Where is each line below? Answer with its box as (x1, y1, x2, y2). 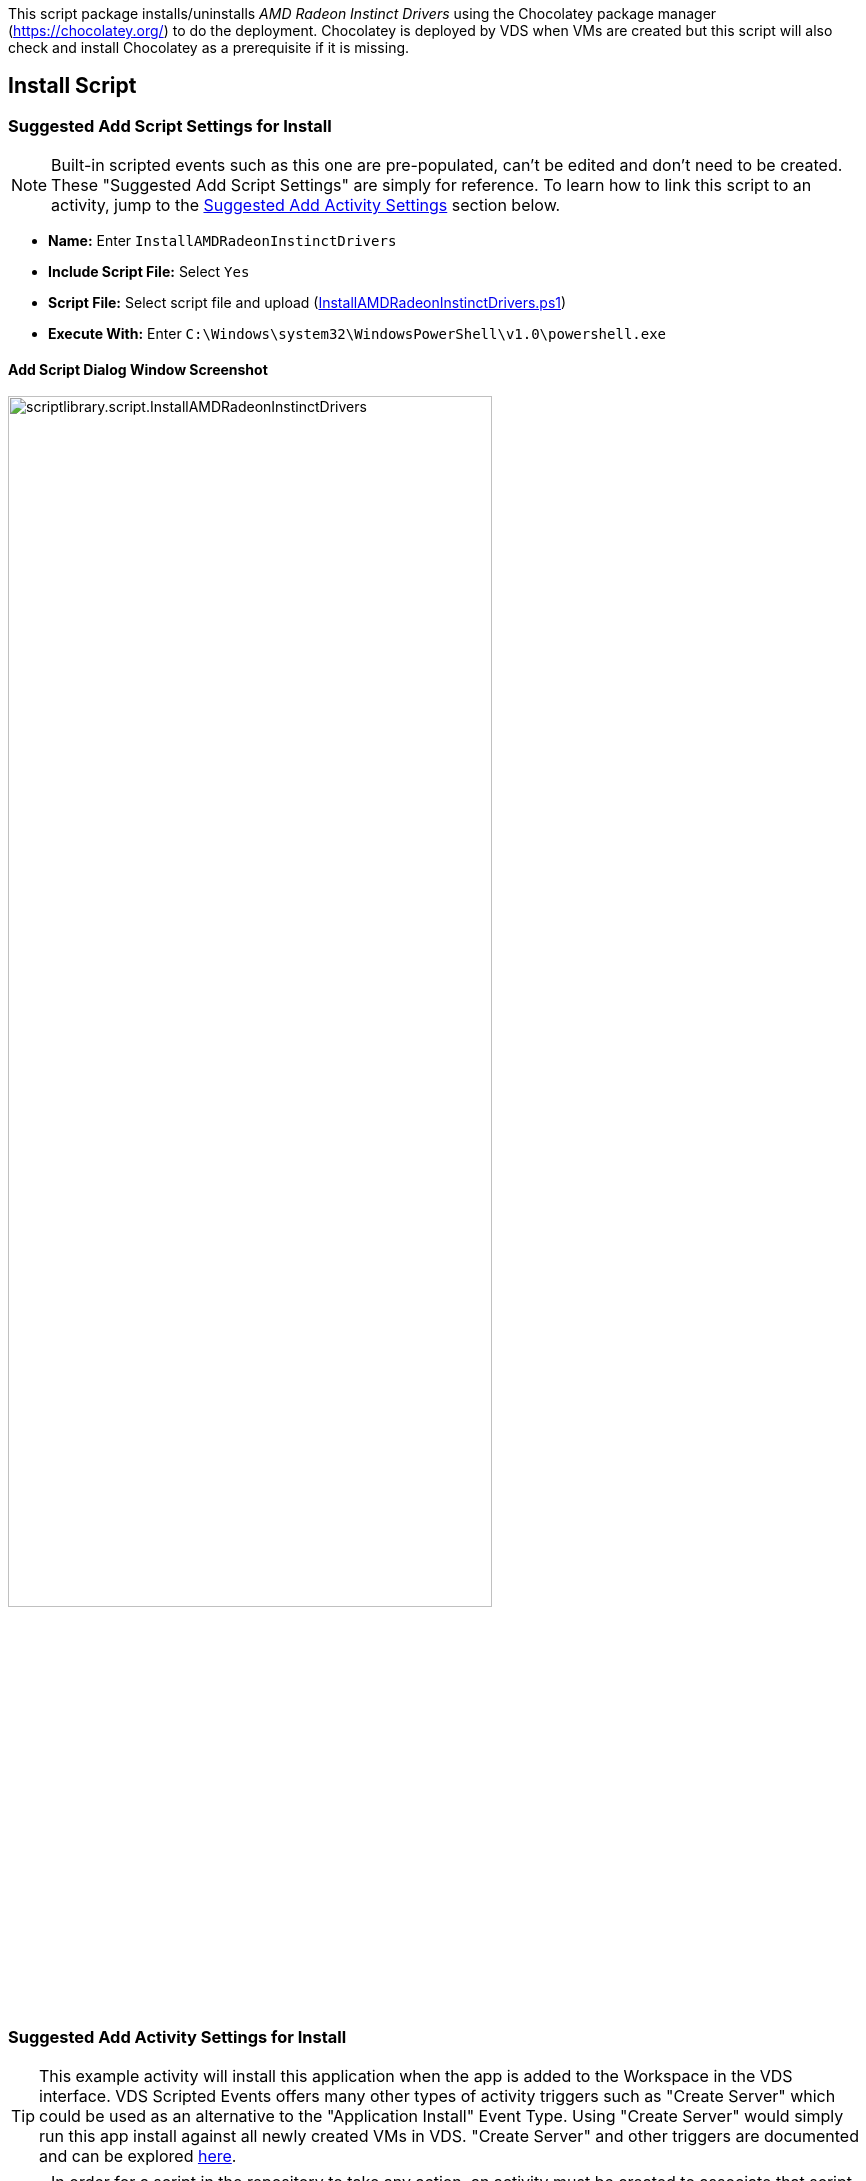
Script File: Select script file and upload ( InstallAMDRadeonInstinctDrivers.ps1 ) (48, 294, 567, 312)
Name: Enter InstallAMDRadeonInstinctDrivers (48, 232, 397, 250)
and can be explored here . (39, 2146, 237, 2167)
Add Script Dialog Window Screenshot (8, 360, 268, 378)
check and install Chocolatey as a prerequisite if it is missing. (8, 39, 410, 56)
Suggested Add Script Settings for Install (8, 115, 332, 136)
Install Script (8, 73, 137, 99)
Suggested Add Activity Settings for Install (8, 2026, 347, 2047)
